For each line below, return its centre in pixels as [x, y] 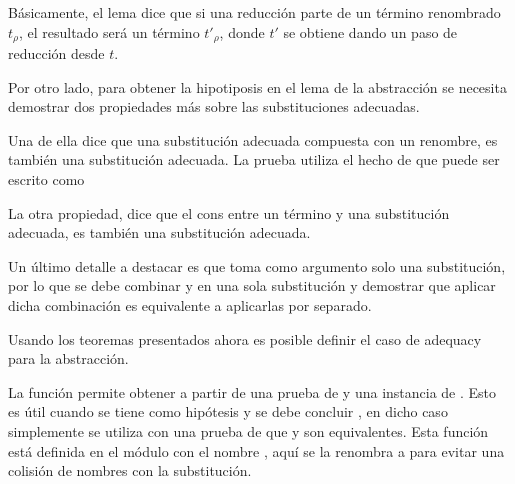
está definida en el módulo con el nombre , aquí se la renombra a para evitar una [256, 450]
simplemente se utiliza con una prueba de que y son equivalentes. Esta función [248, 430]
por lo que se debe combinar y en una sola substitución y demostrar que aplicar [252, 285]
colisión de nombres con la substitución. [130, 470]
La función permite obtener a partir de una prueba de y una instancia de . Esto [252, 391]
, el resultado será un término [109, 31]
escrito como [46, 179]
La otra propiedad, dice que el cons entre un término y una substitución [229, 212]
